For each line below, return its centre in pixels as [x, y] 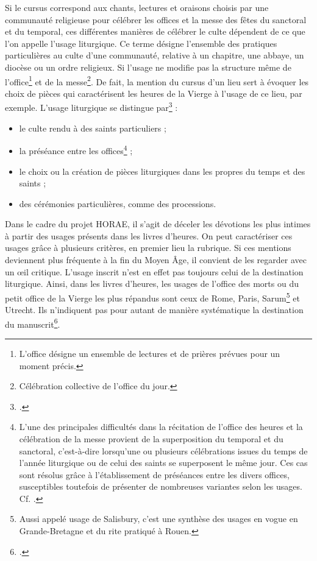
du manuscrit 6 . [33, 323]
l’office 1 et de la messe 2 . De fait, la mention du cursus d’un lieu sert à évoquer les [157, 80]
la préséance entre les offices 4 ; [76, 150]
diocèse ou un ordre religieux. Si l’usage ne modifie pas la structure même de [148, 67]
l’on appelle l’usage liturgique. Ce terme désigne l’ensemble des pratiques [141, 43]
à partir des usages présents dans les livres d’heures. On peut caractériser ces [149, 235]
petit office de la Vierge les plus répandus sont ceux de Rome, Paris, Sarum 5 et [152, 297]
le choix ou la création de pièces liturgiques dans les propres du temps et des [162, 171]
